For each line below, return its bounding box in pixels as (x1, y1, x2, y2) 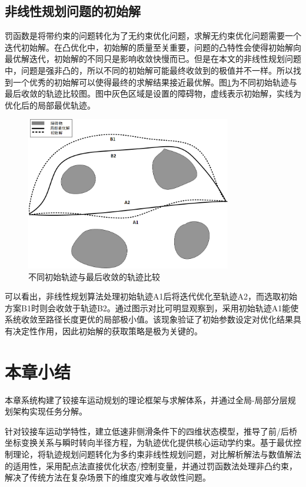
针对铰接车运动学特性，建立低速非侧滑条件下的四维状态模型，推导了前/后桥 (5, 425, 297, 437)
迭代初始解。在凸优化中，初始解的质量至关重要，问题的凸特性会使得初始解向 (5, 41, 301, 53)
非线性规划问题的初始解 (5, 2, 141, 20)
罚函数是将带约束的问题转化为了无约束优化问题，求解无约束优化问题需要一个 (5, 29, 301, 42)
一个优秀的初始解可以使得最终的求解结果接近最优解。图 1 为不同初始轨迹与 (12, 75, 297, 88)
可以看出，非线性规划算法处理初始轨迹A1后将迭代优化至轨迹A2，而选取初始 (5, 290, 297, 302)
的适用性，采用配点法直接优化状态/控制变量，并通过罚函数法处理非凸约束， (5, 459, 297, 472)
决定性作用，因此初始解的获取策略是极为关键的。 (12, 324, 202, 337)
